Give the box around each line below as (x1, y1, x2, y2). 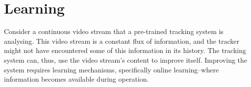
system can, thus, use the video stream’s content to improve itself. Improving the (4, 54, 248, 65)
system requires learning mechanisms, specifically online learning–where (4, 64, 219, 74)
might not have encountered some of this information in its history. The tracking (4, 45, 246, 55)
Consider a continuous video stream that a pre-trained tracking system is (4, 26, 224, 36)
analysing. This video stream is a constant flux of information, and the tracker (4, 35, 240, 46)
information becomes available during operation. (4, 74, 149, 84)
